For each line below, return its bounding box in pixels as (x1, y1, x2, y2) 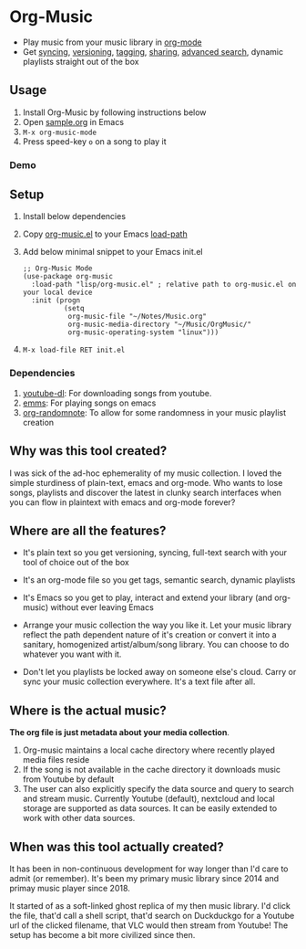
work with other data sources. (22, 813, 136, 824)
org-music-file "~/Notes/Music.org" (67, 312, 207, 322)
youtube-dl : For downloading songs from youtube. (22, 387, 212, 398)
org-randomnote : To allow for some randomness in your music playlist (22, 406, 287, 417)
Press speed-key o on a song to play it (22, 135, 167, 147)
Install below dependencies (22, 211, 126, 222)
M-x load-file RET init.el (22, 345, 126, 355)
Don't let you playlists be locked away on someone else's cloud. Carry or (22, 667, 297, 678)
